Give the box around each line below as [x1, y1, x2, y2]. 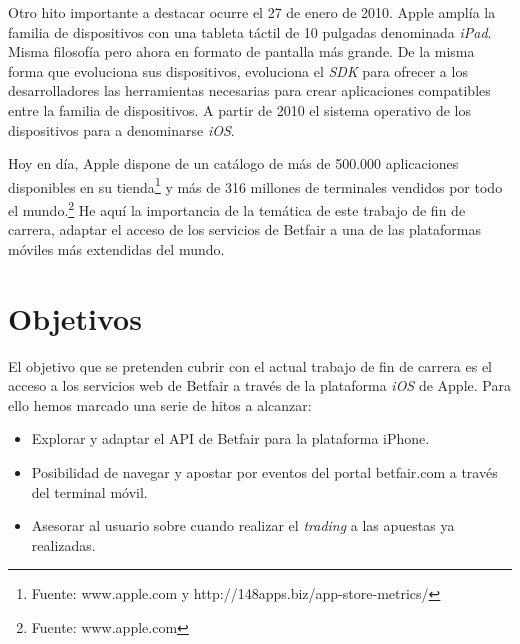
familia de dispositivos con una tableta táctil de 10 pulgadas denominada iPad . [8, 21, 492, 42]
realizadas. [31, 534, 96, 555]
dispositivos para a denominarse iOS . [8, 119, 235, 140]
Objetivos [8, 297, 142, 338]
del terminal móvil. [31, 481, 148, 502]
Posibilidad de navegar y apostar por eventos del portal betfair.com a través [31, 461, 498, 482]
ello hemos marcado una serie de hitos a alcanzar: [8, 394, 312, 415]
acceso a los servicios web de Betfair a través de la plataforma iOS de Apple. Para [8, 375, 511, 396]
